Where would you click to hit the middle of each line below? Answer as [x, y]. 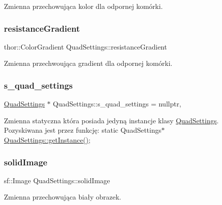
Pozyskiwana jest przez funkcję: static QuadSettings [83, 130]
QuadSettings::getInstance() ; [47, 140]
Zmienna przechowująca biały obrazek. [63, 197]
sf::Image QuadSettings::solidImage [57, 180]
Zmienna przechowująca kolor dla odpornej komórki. [84, 6]
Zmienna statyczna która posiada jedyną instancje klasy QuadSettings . [111, 120]
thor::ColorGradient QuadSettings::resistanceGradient [86, 46]
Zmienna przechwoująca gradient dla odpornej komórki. [88, 63]
